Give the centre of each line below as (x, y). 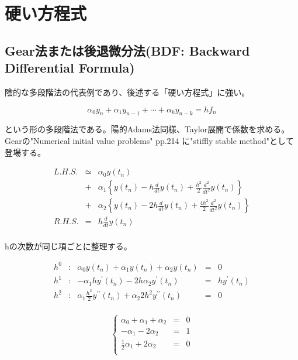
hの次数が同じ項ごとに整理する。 (68, 246)
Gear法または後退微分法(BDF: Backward (127, 50)
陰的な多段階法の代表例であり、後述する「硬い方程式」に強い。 (127, 92)
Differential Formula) (70, 68)
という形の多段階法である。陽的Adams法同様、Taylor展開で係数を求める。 (147, 129)
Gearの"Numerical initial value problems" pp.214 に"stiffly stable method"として (149, 140)
